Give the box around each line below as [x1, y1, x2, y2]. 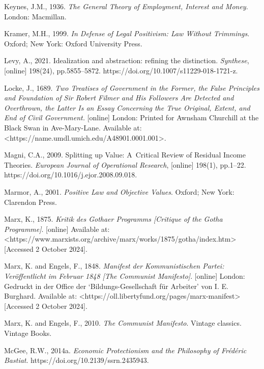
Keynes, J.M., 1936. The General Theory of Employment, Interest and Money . [4, 1, 248, 11]
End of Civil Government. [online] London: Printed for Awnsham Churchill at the [4, 112, 259, 123]
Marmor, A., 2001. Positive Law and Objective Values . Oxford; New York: [4, 186, 234, 197]
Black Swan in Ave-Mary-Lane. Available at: [4, 122, 142, 133]
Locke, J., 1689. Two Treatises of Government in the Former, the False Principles [4, 82, 259, 93]
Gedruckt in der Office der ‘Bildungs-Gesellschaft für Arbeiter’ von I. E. [4, 280, 228, 291]
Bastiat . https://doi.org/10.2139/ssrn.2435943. [4, 355, 149, 365]
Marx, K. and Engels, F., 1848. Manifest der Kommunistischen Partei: [4, 260, 224, 271]
